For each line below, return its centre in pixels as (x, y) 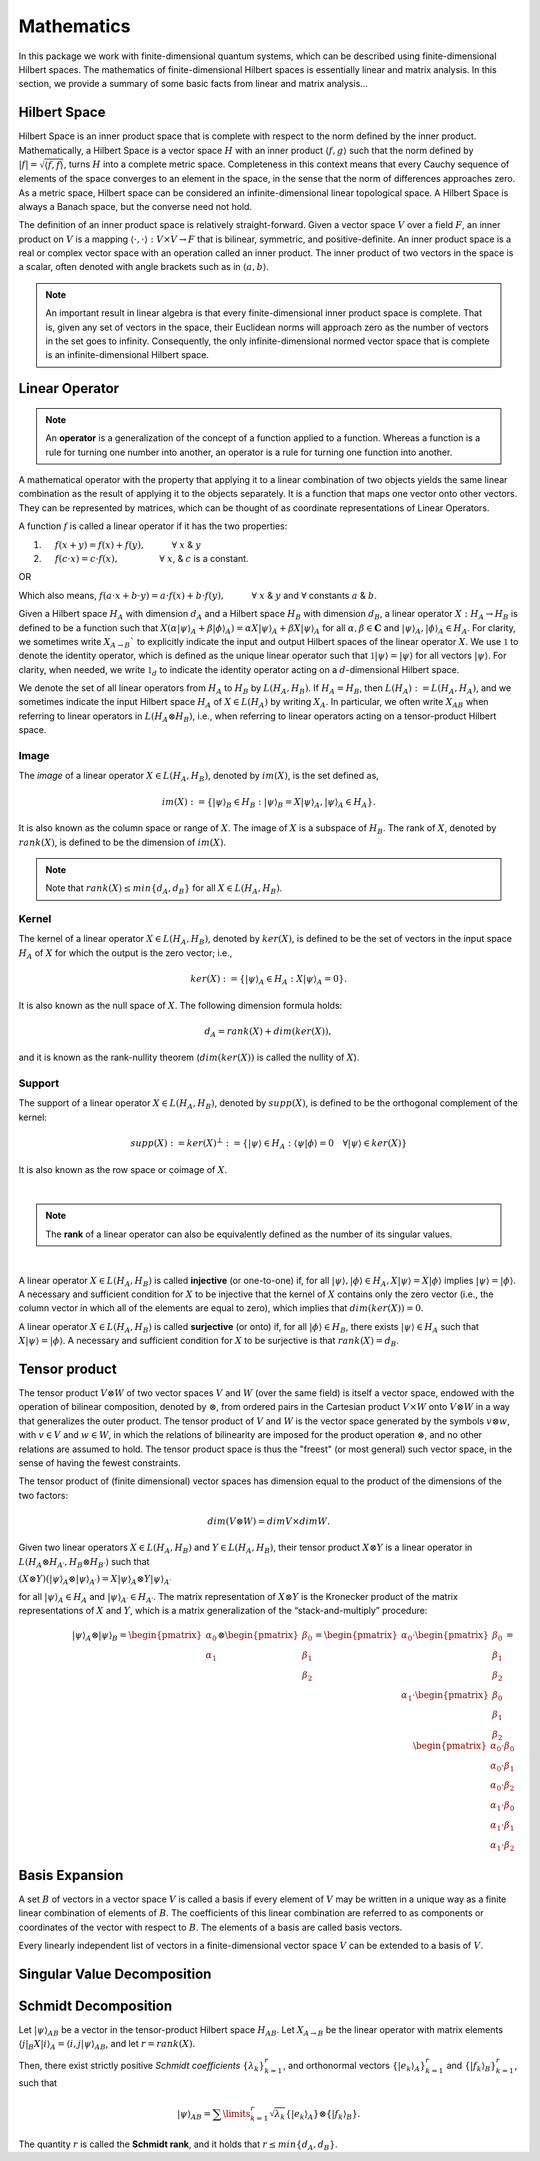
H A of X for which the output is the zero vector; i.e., (125, 953)
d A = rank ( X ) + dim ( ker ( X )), (268, 1032)
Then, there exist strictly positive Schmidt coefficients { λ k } (141, 2066)
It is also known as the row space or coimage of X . (123, 1169)
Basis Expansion (71, 1875)
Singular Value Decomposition (115, 1973)
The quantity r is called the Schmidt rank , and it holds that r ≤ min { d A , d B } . (178, 2145)
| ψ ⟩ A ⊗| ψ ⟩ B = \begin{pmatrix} (137, 1637)
